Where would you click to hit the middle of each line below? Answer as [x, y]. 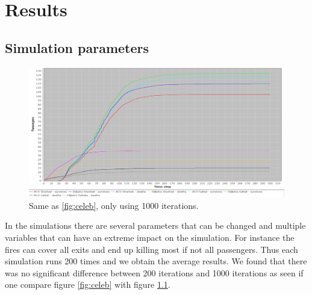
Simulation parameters [77, 47]
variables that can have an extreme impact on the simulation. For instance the [150, 238]
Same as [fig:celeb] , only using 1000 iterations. [114, 205]
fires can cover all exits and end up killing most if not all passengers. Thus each [151, 249]
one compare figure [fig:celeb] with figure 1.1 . [88, 284]
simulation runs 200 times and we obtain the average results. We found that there [156, 261]
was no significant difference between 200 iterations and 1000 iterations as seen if [154, 272]
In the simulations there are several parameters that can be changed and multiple [155, 225]
